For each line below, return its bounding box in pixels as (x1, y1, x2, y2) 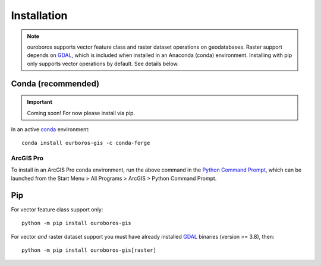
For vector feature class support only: (11, 205, 103, 213)
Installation (11, 9, 68, 22)
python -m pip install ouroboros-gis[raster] (21, 246, 157, 254)
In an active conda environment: (11, 125, 90, 133)
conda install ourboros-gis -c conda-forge (21, 140, 150, 147)
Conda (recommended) (11, 78, 100, 88)
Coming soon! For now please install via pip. (27, 109, 136, 116)
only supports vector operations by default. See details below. (27, 60, 179, 67)
